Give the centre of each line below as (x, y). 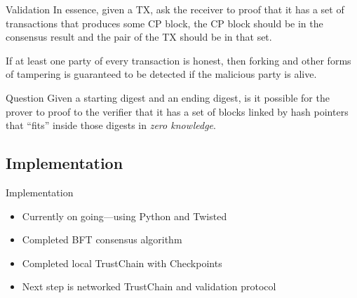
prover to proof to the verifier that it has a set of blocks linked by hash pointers (177, 111)
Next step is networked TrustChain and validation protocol (149, 286)
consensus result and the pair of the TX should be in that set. (139, 37)
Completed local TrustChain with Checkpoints (122, 263)
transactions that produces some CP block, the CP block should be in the (164, 23)
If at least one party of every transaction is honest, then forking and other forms (178, 60)
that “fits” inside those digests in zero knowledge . (111, 125)
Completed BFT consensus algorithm (102, 239)
